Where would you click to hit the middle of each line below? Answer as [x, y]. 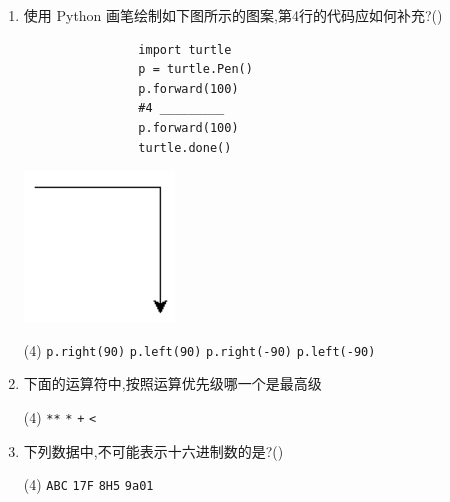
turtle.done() [185, 147]
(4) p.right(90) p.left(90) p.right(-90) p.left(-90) [199, 349]
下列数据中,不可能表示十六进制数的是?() [153, 450]
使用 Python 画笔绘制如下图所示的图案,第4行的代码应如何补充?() [233, 15]
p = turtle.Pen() [195, 69]
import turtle [185, 49]
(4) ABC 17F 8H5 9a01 [88, 484]
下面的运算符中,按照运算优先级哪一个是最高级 [172, 383]
